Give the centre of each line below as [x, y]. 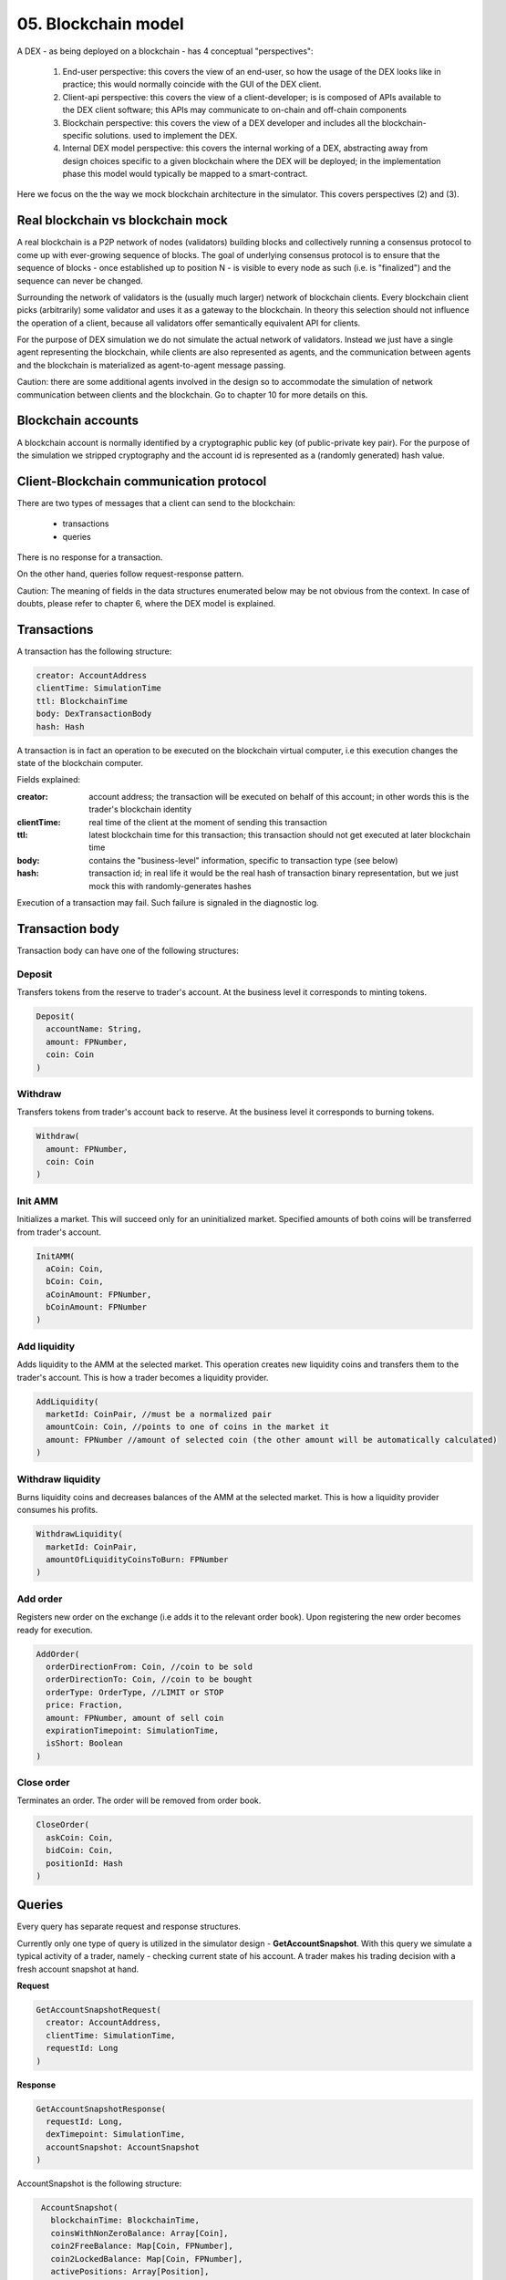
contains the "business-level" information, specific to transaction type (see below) [243, 860]
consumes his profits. [57, 1510]
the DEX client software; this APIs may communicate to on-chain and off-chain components [235, 110]
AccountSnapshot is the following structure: [99, 2183]
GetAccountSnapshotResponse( [101, 2109]
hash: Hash [60, 726]
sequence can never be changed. [80, 280]
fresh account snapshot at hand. [78, 1969]
